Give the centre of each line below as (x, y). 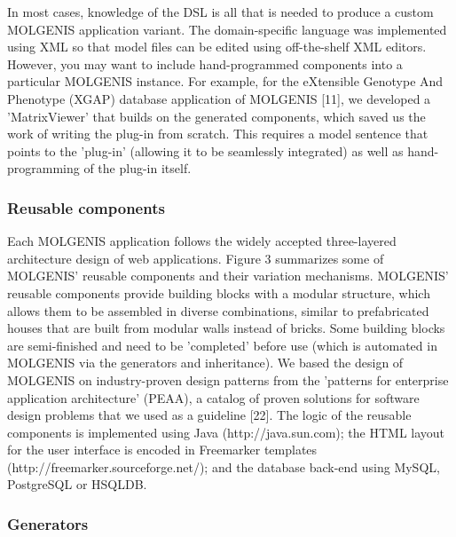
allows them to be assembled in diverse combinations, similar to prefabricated (218, 310)
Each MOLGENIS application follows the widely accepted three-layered (202, 241)
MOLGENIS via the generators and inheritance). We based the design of (205, 363)
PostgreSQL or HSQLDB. (77, 484)
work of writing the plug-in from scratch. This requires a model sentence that (218, 134)
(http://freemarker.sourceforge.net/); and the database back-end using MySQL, (224, 466)
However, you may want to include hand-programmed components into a (205, 63)
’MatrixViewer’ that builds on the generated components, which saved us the (216, 116)
